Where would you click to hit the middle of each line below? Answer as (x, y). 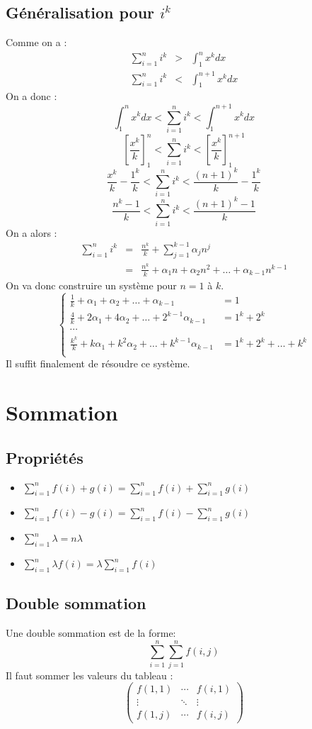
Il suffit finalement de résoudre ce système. (98, 363)
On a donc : (31, 96)
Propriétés (45, 457)
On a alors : (31, 232)
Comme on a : (36, 42)
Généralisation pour (80, 12)
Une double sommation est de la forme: (91, 633)
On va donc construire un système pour (91, 285)
